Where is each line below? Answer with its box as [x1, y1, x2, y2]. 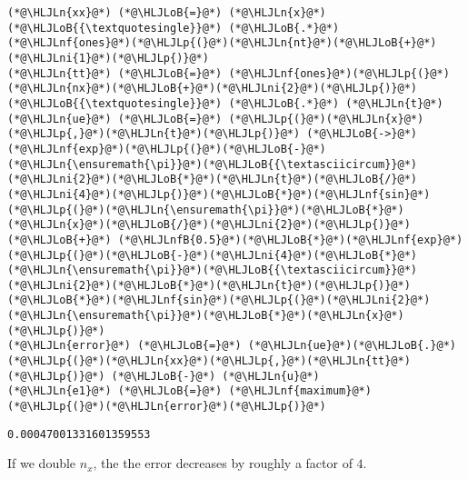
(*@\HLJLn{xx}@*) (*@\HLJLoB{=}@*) [7, 6, 223, 19]
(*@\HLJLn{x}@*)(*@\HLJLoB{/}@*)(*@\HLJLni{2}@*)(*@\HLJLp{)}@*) [7, 218, 411, 232]
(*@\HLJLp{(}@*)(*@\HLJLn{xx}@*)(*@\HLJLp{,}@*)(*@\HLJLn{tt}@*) [7, 354, 411, 368]
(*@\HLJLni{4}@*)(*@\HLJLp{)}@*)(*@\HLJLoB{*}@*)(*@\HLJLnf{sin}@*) [7, 187, 431, 201]
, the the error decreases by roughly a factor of [93, 454, 353, 473]
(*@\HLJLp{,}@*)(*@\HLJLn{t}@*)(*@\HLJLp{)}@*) [7, 127, 301, 141]
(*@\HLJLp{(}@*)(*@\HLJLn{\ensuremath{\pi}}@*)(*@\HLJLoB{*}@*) [7, 203, 404, 216]
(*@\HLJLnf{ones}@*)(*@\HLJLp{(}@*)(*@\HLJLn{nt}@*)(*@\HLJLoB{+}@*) [7, 36, 437, 50]
